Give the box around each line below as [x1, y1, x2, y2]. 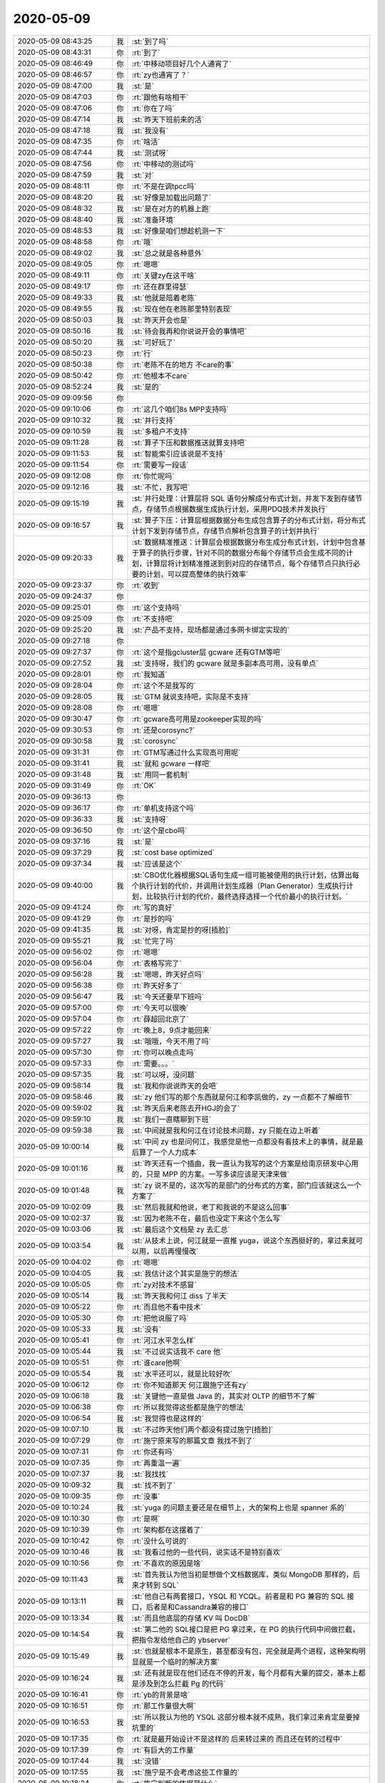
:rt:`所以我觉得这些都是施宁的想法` [132, 1402, 246, 1412]
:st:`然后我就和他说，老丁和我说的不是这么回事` [132, 1202, 290, 1212]
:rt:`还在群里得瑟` [132, 282, 189, 292]
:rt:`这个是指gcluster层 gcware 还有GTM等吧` [132, 647, 283, 657]
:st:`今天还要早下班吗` [132, 991, 205, 1001]
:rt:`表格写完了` [132, 958, 182, 968]
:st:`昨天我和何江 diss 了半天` [132, 1291, 229, 1301]
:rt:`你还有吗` [132, 1446, 175, 1456]
